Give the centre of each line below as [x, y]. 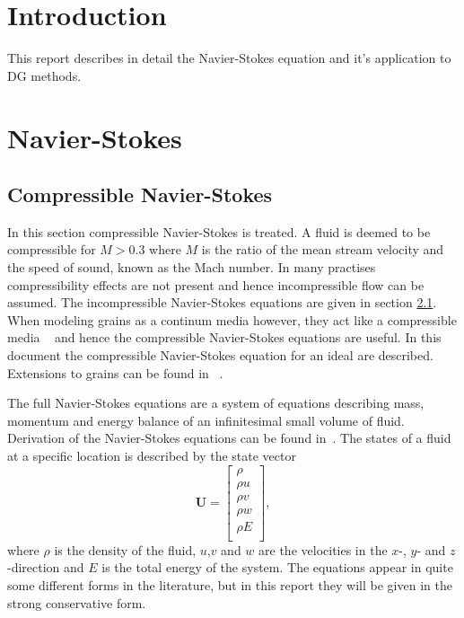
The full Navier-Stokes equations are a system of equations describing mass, [216, 403]
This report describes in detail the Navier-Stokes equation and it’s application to [229, 58]
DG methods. [44, 75]
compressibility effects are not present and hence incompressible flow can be [216, 284]
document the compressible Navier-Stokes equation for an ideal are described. [220, 355]
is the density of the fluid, [125, 549]
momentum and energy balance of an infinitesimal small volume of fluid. [206, 420]
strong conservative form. [77, 602]
